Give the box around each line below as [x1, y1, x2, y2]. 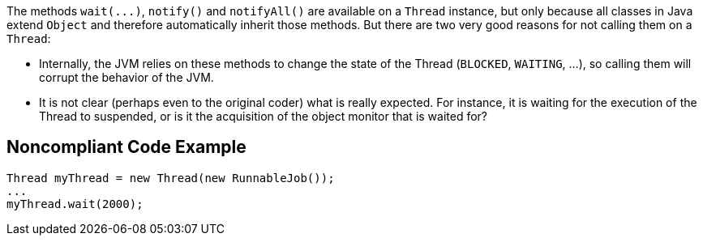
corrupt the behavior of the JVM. [39, 70, 214, 84]
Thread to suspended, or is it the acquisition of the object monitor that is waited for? [39, 109, 488, 123]
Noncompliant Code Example [6, 137, 246, 158]
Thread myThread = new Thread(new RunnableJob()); [6, 171, 335, 185]
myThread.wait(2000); [6, 197, 144, 210]
